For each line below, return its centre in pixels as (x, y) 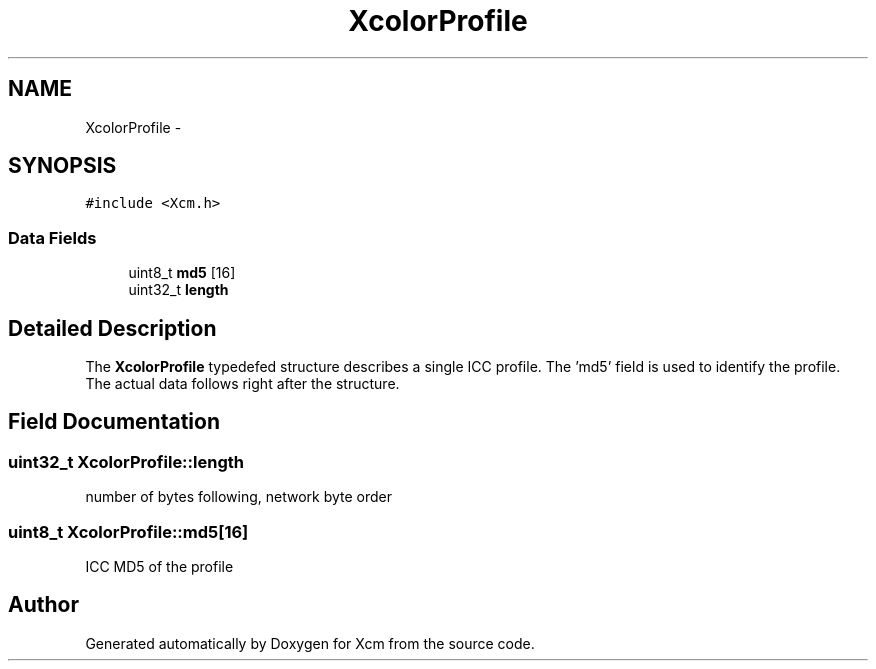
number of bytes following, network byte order (239, 497)
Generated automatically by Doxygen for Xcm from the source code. (310, 643)
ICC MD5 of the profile (159, 566)
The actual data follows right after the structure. (242, 384)
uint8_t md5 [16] (182, 273)
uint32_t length (178, 290)
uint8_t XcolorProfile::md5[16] (128, 531)
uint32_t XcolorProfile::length (126, 461)
